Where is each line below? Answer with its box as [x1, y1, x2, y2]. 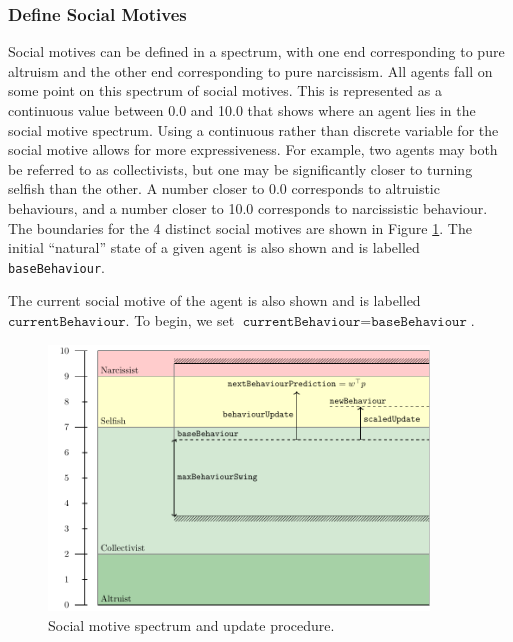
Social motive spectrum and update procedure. [48, 614, 335, 635]
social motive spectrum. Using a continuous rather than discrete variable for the [8, 119, 499, 140]
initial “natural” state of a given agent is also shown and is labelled [8, 237, 420, 258]
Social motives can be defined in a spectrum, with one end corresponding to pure [8, 41, 505, 62]
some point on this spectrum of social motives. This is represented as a [8, 80, 442, 101]
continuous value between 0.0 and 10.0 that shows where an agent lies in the [8, 100, 476, 120]
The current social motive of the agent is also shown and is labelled [8, 290, 421, 311]
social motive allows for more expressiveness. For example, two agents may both [8, 139, 498, 160]
